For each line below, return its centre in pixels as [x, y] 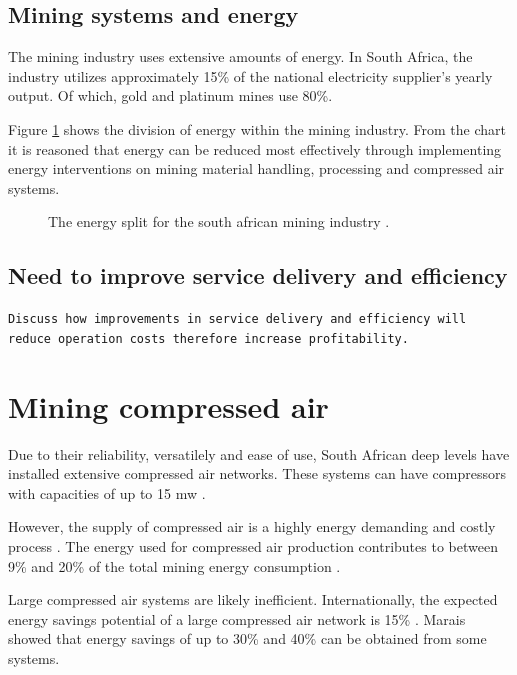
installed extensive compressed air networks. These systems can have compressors [257, 473]
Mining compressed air [168, 405]
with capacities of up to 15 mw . [107, 492]
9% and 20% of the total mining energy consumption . [174, 565]
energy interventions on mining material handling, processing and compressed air [256, 168]
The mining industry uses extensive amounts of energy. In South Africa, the [240, 56]
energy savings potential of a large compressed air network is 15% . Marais [237, 618]
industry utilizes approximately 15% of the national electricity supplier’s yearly [250, 75]
